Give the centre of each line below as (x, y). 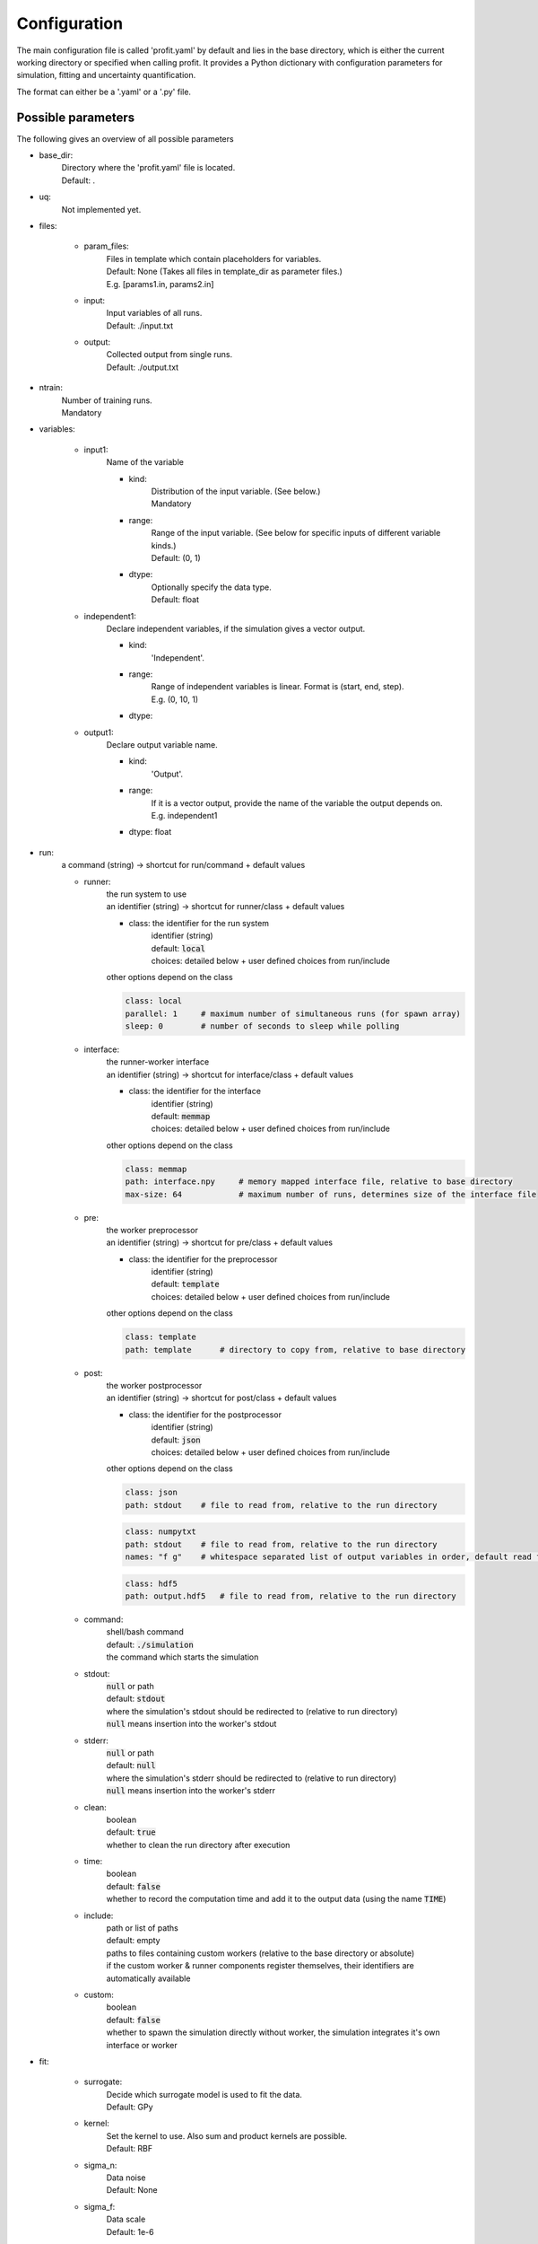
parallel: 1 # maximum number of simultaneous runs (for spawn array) (293, 1013)
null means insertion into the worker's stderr (191, 1791)
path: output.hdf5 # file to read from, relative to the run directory (291, 1596)
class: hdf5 (152, 1583)
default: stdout (136, 1699)
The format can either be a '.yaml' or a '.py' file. (104, 92)
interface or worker (142, 2045)
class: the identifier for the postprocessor (205, 1415)
